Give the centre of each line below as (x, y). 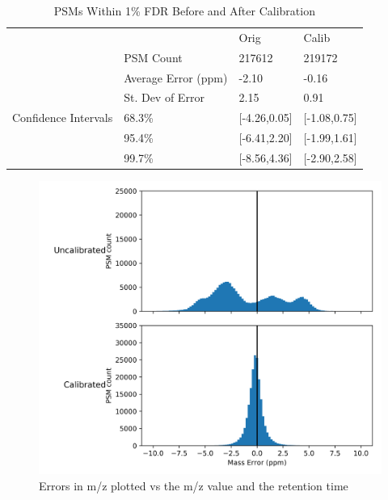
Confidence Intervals (63, 118)
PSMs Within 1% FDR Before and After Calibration (184, 11)
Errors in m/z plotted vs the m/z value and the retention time (194, 485)
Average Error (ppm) (176, 77)
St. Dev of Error (164, 97)
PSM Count (153, 57)
